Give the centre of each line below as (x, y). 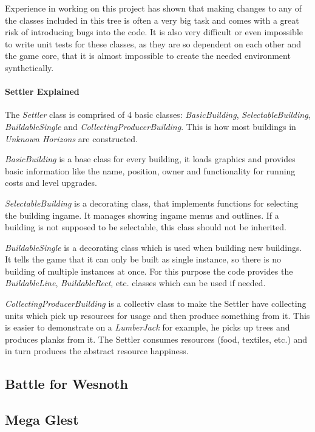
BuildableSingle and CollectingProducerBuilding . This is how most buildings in (151, 126)
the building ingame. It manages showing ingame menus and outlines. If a (142, 215)
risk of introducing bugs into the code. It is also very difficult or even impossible (154, 32)
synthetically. (29, 67)
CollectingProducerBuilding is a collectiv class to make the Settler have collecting (156, 303)
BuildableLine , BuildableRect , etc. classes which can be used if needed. (135, 283)
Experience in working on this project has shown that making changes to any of (154, 8)
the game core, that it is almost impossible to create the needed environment (148, 56)
